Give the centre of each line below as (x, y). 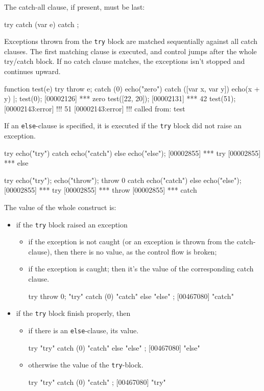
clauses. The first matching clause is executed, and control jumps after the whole (130, 51)
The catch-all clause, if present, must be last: (75, 7)
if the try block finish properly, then (73, 313)
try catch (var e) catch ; (42, 24)
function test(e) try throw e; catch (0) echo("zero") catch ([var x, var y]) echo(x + (132, 88)
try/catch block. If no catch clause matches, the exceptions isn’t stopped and (125, 61)
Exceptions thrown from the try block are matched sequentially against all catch (131, 41)
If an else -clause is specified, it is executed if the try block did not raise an (123, 125)
